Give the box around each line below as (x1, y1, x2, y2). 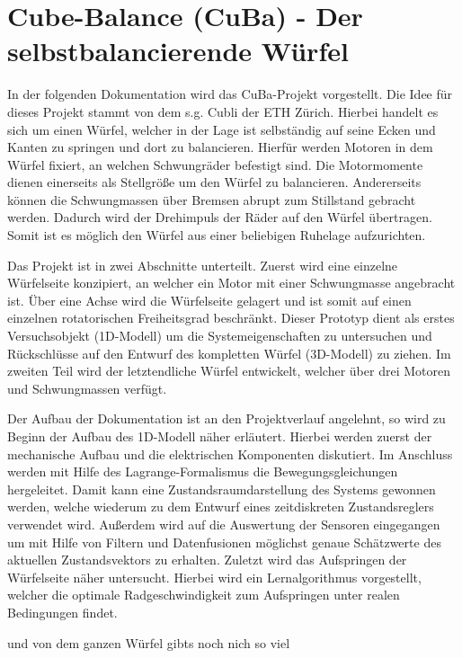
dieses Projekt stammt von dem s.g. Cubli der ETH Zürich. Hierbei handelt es (7, 102, 439, 120)
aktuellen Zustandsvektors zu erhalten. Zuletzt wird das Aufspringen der (7, 550, 407, 569)
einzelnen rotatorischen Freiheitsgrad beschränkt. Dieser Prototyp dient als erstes (7, 308, 455, 327)
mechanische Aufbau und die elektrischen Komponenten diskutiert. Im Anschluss (7, 444, 453, 463)
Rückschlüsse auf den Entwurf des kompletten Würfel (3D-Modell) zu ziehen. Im (7, 343, 451, 362)
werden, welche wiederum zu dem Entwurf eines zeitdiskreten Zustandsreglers (7, 497, 434, 516)
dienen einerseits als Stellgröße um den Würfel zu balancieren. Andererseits (7, 173, 422, 191)
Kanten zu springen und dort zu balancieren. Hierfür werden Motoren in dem (7, 138, 433, 156)
